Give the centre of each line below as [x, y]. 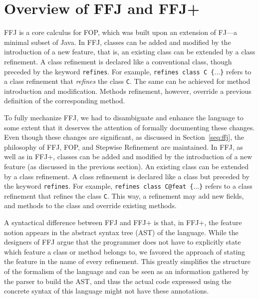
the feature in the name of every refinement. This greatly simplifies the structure [128, 261]
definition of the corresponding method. [65, 101]
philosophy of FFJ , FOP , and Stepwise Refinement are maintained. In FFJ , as [124, 147]
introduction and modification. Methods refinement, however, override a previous [128, 91]
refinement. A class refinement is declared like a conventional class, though [118, 61]
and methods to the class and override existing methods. [90, 205]
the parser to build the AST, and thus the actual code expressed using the [118, 281]
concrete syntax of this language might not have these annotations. [107, 291]
